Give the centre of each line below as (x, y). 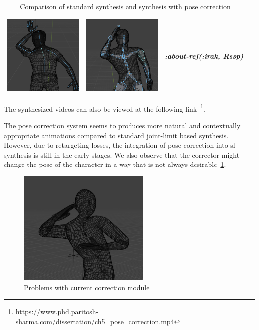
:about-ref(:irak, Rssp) (204, 56)
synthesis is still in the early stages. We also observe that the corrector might (122, 154)
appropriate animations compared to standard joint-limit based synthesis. (116, 135)
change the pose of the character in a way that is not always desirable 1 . (115, 164)
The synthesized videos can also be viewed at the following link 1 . (105, 108)
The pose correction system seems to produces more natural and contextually (122, 125)
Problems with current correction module (87, 287)
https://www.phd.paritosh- (57, 311)
